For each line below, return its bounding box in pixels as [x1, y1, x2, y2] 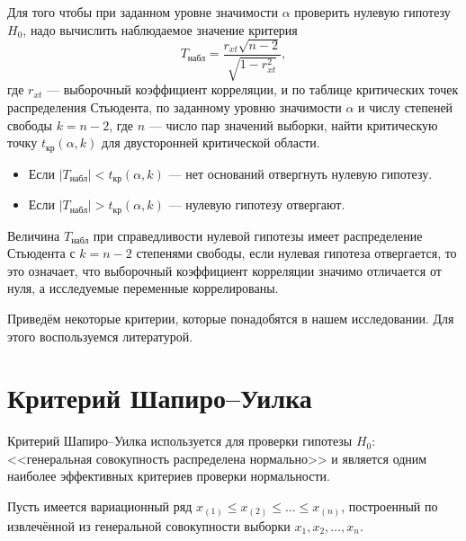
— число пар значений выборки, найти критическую [148, 115, 438, 134]
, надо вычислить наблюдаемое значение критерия [22, 20, 298, 39]
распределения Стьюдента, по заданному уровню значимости [7, 98, 342, 117]
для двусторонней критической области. [102, 133, 320, 152]
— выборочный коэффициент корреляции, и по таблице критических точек [46, 80, 459, 99]
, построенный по [341, 497, 438, 516]
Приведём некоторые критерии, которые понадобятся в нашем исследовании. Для [7, 308, 454, 327]
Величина [7, 226, 60, 244]
